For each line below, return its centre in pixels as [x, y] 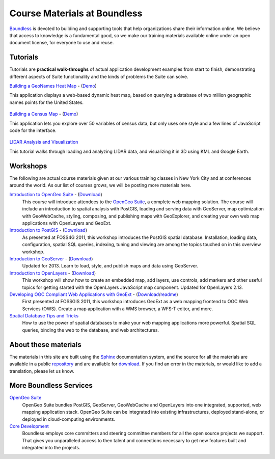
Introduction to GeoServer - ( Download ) [51, 259]
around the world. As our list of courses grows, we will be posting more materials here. [101, 185]
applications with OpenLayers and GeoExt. [67, 223]
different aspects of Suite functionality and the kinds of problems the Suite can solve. [99, 76]
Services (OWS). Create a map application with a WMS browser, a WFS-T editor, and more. [118, 309]
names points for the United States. [47, 102]
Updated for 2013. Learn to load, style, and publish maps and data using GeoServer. [110, 266]
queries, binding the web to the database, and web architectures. [91, 330]
